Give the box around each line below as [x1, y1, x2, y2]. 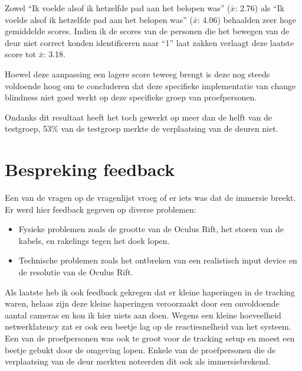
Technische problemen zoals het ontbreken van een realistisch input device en [18, 254, 297, 266]
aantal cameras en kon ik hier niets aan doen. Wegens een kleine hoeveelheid [5, 308, 281, 321]
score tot [5, 48, 36, 60]
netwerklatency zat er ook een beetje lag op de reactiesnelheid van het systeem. [5, 320, 291, 333]
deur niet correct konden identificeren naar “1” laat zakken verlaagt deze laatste [5, 36, 294, 48]
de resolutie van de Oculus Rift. [18, 266, 133, 278]
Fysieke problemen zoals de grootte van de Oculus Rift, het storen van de [18, 223, 284, 235]
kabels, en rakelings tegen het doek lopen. [18, 234, 170, 246]
